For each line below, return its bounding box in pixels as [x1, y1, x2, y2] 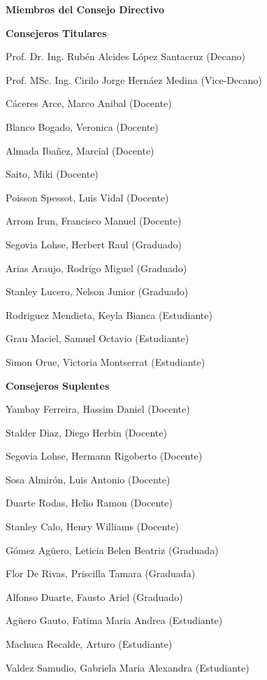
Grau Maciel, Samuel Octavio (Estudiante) [6, 331, 189, 346]
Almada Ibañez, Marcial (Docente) [6, 143, 154, 157]
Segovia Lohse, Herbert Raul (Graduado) [6, 236, 182, 251]
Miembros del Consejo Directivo [6, 2, 165, 16]
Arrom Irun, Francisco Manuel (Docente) [6, 213, 182, 228]
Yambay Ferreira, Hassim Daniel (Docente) [6, 402, 190, 416]
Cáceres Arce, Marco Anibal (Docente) [6, 96, 172, 111]
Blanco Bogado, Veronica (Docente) [6, 119, 159, 134]
